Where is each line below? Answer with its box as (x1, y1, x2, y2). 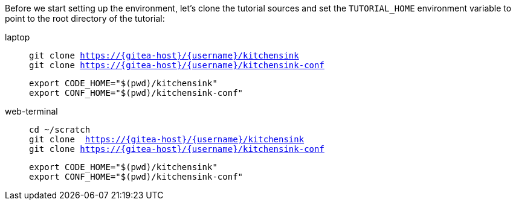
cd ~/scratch (29, 125, 91, 134)
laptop (5, 32, 30, 42)
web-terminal (5, 106, 58, 116)
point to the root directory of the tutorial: (5, 13, 165, 24)
